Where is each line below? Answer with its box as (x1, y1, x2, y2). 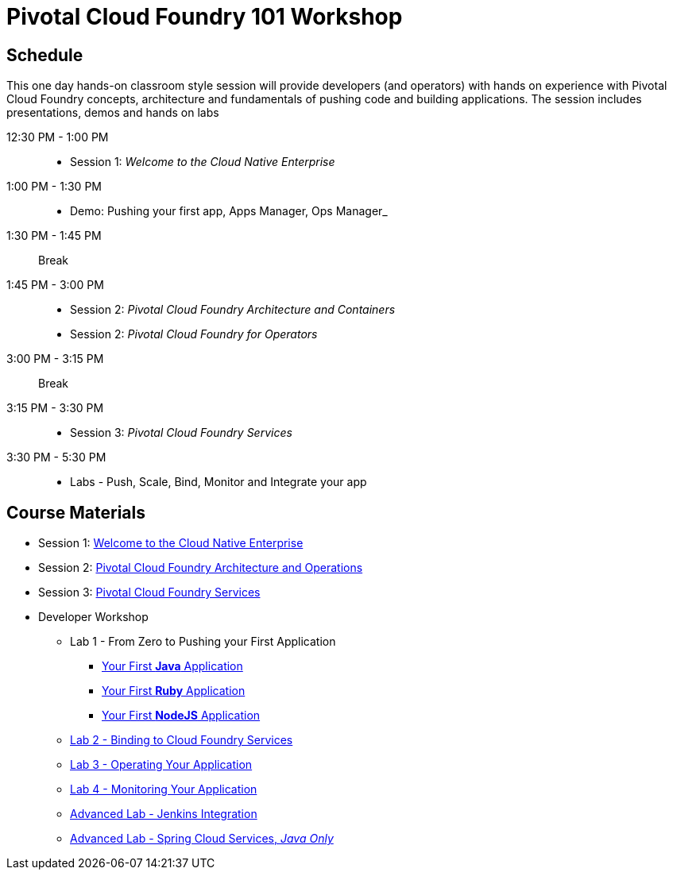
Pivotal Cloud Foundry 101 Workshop (6, 3, 403, 30)
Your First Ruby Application (102, 684, 246, 698)
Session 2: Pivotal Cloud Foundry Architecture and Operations (38, 561, 363, 575)
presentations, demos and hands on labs (6, 106, 219, 120)
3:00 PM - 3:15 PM (6, 352, 104, 366)
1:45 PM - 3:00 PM (6, 278, 104, 292)
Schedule (6, 44, 83, 65)
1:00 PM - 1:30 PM (6, 179, 102, 194)
